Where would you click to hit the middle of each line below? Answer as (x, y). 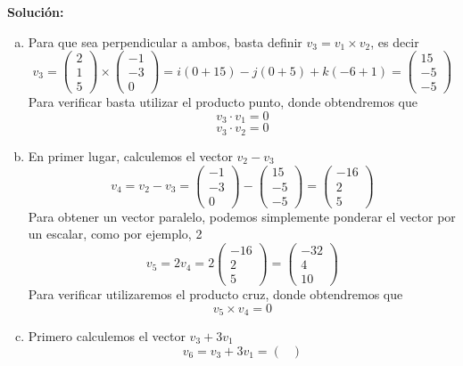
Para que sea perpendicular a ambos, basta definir (165, 41)
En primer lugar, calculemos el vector (130, 155)
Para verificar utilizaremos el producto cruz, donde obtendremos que (215, 293)
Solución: (36, 12)
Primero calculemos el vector (107, 335)
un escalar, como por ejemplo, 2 (115, 234)
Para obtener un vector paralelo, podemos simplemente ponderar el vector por (242, 216)
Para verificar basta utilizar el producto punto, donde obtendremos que (223, 102)
